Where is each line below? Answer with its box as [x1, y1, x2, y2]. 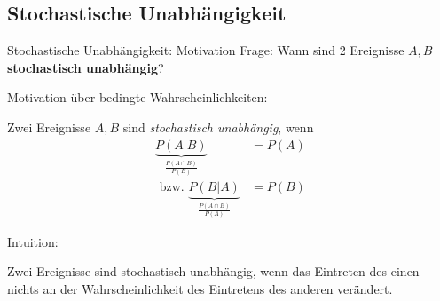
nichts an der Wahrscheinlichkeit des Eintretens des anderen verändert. [7, 280, 393, 298]
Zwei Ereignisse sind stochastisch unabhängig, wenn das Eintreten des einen [7, 262, 420, 281]
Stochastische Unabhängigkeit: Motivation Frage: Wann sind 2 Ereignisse [7, 41, 405, 59]
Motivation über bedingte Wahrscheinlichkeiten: [7, 88, 268, 107]
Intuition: [7, 232, 59, 250]
